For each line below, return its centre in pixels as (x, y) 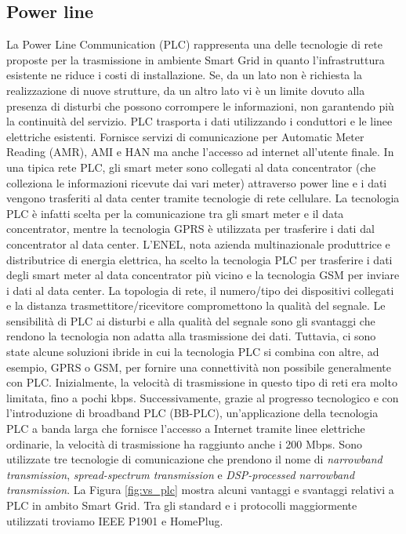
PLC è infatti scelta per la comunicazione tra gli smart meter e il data (175, 213)
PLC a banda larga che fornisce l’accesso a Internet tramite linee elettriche (186, 429)
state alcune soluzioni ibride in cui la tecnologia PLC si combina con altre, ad (193, 352)
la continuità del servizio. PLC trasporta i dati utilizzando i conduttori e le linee (199, 121)
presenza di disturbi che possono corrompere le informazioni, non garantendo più (200, 105)
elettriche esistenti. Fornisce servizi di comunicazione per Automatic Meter (185, 136)
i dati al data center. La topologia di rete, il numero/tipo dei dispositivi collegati (200, 290)
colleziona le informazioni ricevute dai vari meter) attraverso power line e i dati (197, 182)
